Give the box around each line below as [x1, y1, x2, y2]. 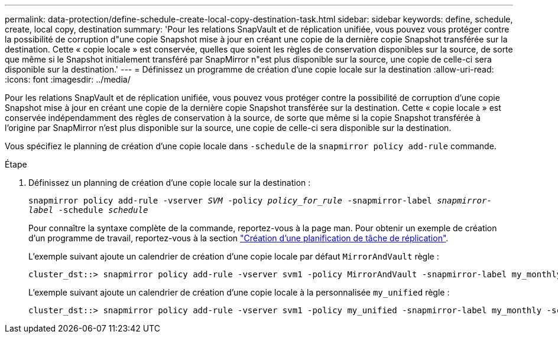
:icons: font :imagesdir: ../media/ [5, 74, 131, 84]
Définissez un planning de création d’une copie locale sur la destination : [28, 178, 311, 188]
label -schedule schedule [28, 205, 148, 215]
